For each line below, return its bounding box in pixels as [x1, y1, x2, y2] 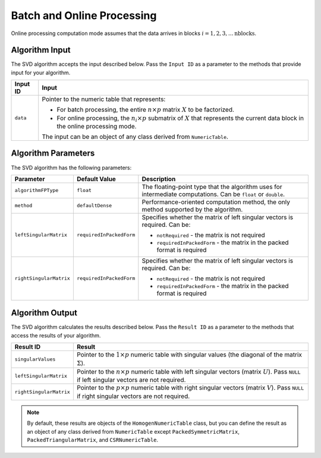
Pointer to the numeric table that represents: [42, 95, 166, 103]
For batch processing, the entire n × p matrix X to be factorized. [56, 106, 235, 114]
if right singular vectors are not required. [76, 392, 190, 400]
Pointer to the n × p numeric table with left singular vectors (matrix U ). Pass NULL [76, 368, 301, 375]
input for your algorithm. [11, 69, 71, 76]
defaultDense [76, 203, 112, 209]
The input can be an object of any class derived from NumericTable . [42, 132, 229, 141]
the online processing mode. [56, 122, 137, 131]
